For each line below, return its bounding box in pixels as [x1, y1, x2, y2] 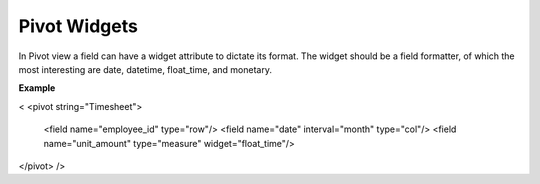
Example [18, 82, 56, 94]
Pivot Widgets [18, 15, 139, 37]
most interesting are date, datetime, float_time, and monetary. [18, 63, 272, 75]
